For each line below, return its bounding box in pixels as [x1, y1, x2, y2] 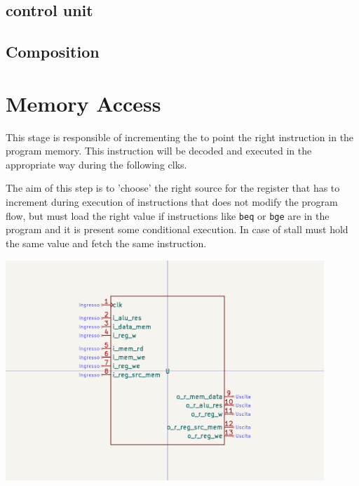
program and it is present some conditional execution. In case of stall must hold [6, 222, 348, 237]
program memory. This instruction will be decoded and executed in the [6, 143, 312, 158]
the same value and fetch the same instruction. [6, 235, 207, 250]
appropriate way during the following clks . [6, 157, 187, 171]
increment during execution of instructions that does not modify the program [6, 195, 338, 209]
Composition [6, 41, 100, 63]
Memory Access [6, 88, 161, 117]
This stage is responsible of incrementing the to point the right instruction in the [6, 129, 354, 144]
